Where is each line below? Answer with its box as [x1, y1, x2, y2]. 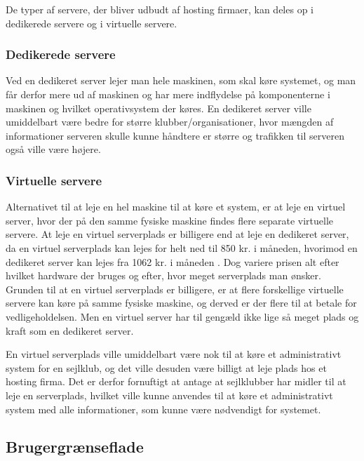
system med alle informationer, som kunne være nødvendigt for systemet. [6, 401, 321, 416]
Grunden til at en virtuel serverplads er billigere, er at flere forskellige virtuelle [6, 281, 344, 296]
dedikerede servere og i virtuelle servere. [6, 15, 177, 30]
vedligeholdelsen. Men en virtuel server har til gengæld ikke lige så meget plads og [6, 309, 359, 323]
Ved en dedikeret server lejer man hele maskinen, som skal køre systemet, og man [6, 73, 356, 88]
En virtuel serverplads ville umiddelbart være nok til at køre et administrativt [6, 347, 342, 361]
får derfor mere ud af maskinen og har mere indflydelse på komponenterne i [6, 87, 330, 101]
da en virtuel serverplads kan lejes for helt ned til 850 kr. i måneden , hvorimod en [6, 240, 358, 255]
